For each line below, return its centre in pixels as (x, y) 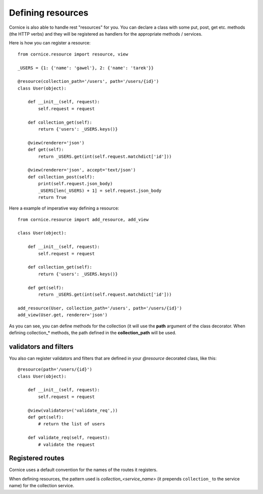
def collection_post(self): (61, 177)
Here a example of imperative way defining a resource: (64, 208)
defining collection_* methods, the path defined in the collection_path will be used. (93, 332)
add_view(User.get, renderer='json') (63, 315)
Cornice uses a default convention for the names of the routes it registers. (83, 470)
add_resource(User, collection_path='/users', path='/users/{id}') (100, 308)
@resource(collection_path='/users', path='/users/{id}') (88, 81)
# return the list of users (72, 424)
